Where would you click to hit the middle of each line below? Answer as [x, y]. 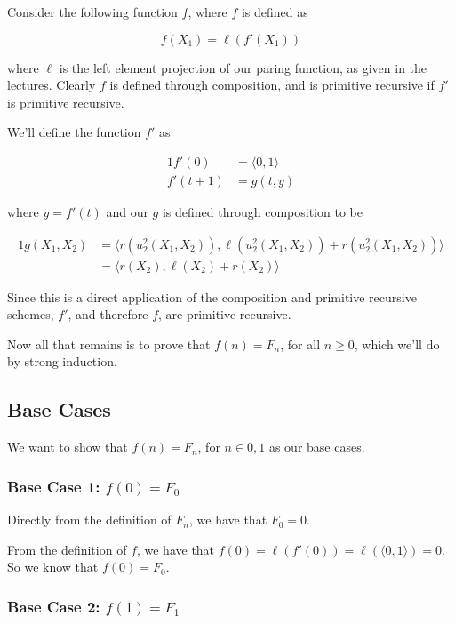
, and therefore [108, 314]
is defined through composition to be [262, 212]
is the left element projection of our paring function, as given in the [243, 67]
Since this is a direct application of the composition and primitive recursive [212, 296]
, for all [300, 344]
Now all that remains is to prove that [109, 344]
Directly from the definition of [89, 520]
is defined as [275, 12]
